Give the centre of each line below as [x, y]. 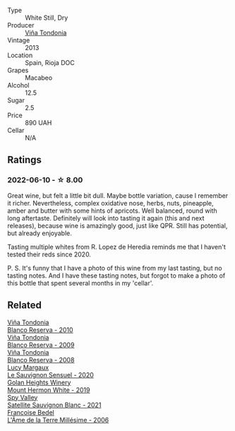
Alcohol [18, 85]
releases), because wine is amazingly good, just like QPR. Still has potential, [117, 225]
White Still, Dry [47, 18]
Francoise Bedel [31, 412]
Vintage [19, 40]
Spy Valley [23, 397]
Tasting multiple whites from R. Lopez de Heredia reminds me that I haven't [116, 247]
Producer [21, 25]
